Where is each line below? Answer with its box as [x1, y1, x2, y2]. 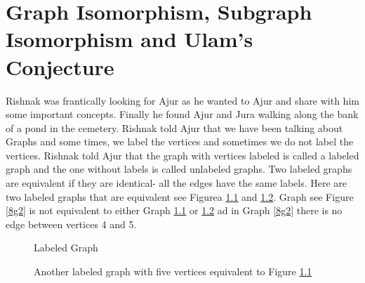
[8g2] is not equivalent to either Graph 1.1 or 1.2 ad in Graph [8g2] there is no [6, 203, 343, 218]
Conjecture [6, 52, 114, 81]
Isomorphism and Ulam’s [6, 25, 253, 53]
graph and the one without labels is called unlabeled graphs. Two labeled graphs [6, 162, 352, 176]
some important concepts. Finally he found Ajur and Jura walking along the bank [6, 107, 359, 121]
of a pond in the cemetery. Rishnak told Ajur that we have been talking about [6, 120, 343, 135]
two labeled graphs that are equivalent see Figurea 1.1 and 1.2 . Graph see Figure [6, 189, 354, 204]
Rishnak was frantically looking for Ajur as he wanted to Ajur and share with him [6, 93, 359, 107]
